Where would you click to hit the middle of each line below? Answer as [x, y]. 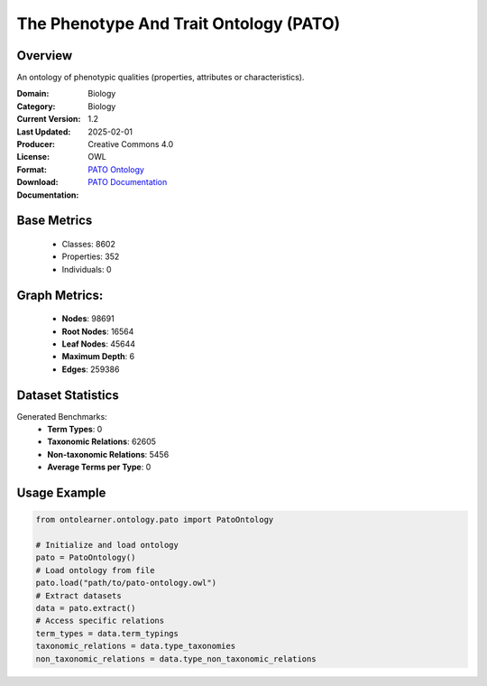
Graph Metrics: [60, 295]
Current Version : [49, 119]
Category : [36, 106]
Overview [45, 56]
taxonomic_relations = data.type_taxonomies [136, 646]
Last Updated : [44, 132]
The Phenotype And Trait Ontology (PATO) [179, 23]
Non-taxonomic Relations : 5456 [108, 454]
